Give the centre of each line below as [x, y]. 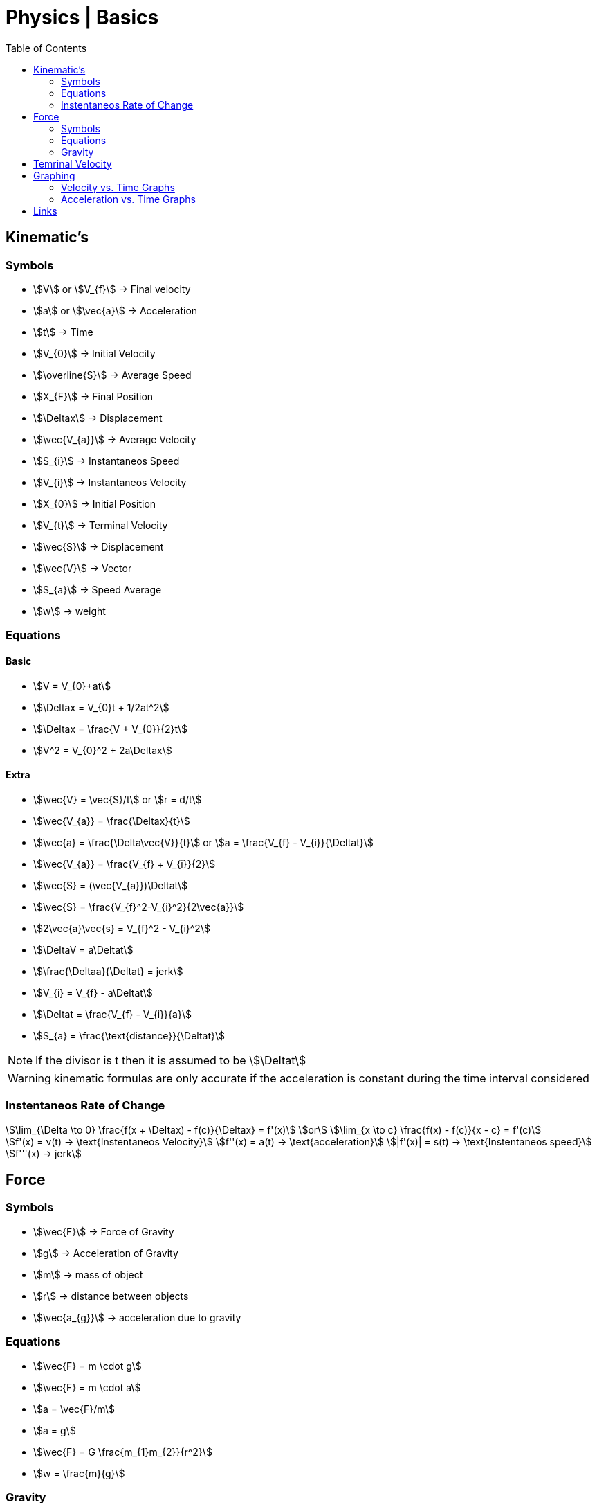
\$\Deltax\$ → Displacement [98, 418]
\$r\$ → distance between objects [111, 1296]
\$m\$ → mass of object [88, 1274]
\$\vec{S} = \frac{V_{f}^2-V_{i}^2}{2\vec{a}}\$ [139, 907]
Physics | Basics [82, 17]
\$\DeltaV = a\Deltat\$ [83, 949]
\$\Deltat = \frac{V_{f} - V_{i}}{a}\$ [112, 1014]
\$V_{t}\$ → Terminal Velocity [101, 525]
